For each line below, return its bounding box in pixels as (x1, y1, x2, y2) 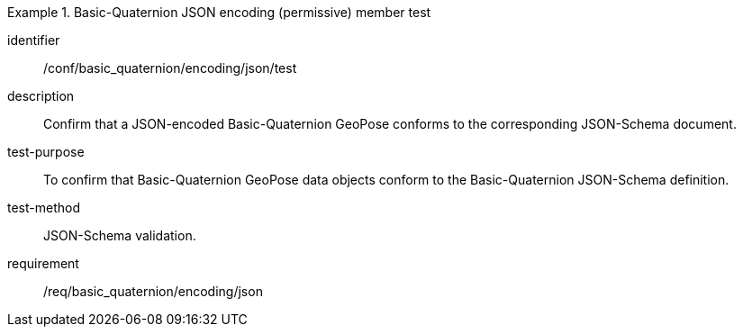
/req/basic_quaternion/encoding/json (43, 284, 263, 299)
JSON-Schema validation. (43, 228, 196, 243)
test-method (7, 200, 80, 215)
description (7, 88, 75, 104)
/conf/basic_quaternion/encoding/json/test (43, 60, 297, 76)
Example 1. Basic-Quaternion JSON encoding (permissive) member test (7, 5, 431, 20)
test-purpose (7, 144, 85, 159)
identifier (7, 32, 60, 48)
